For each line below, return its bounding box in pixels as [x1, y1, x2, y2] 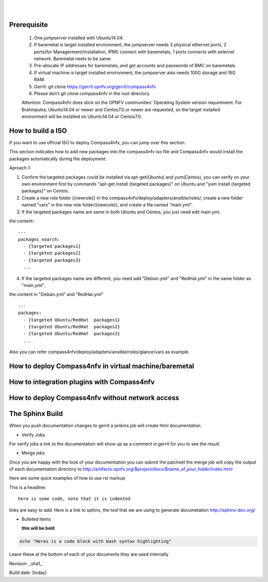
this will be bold [21, 525, 55, 531]
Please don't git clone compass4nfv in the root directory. [34, 90, 151, 97]
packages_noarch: [18, 236, 60, 242]
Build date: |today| [9, 570, 47, 576]
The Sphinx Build [9, 409, 63, 418]
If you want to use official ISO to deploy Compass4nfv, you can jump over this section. [9, 140, 186, 145]
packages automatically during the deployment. [9, 156, 107, 162]
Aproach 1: [9, 165, 31, 171]
